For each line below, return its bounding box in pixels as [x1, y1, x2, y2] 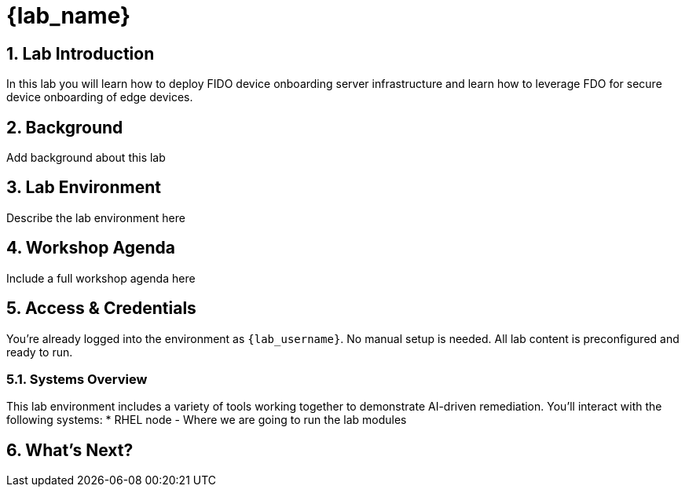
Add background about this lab [6, 151, 166, 165]
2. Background [6, 117, 123, 137]
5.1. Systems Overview [6, 371, 148, 387]
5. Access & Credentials [6, 298, 196, 319]
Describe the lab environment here [6, 210, 185, 225]
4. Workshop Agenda [6, 238, 175, 258]
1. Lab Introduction [6, 43, 155, 64]
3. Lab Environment [6, 177, 161, 198]
